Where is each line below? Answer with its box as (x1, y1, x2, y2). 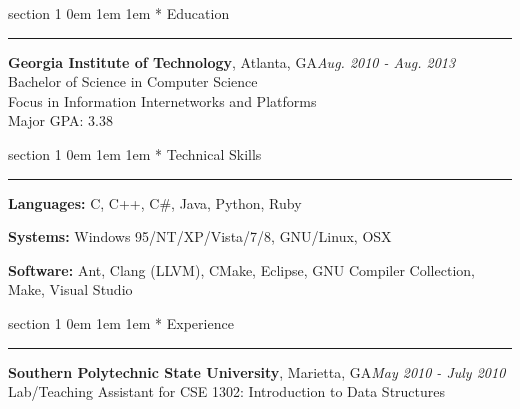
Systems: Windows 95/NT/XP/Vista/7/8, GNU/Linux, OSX (8, 226, 392, 247)
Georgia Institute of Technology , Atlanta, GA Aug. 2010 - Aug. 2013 (8, 51, 456, 72)
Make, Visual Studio (8, 279, 133, 300)
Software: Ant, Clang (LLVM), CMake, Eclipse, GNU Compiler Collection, (8, 259, 475, 280)
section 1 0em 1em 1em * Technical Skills (8, 143, 262, 164)
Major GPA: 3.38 (8, 110, 113, 131)
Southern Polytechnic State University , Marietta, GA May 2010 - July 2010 (8, 361, 506, 382)
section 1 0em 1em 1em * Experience (8, 312, 234, 333)
